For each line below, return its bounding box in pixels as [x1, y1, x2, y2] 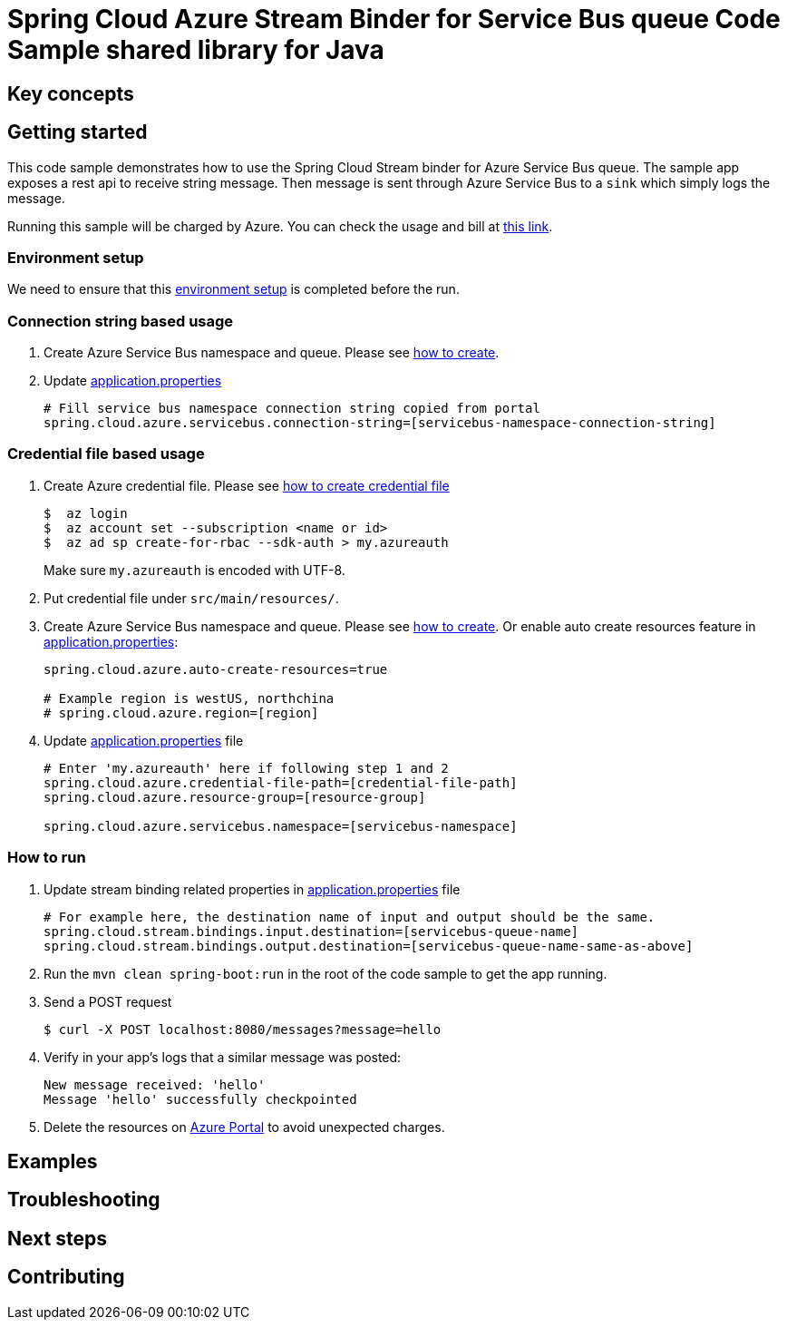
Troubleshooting [7, 1188, 160, 1212]
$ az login [44, 505, 128, 521]
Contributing [7, 1265, 125, 1289]
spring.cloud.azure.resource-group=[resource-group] [44, 789, 426, 805]
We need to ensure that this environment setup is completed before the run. [7, 281, 460, 298]
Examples [7, 1150, 98, 1174]
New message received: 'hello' [44, 1077, 266, 1092]
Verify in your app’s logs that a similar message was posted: [44, 1049, 402, 1065]
